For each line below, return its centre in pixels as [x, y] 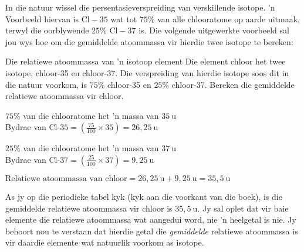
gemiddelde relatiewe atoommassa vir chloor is [89, 208]
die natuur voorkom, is [46, 84]
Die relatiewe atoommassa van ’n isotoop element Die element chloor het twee [146, 61]
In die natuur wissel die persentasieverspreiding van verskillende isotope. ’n [140, 7]
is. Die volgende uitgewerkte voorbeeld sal [214, 30]
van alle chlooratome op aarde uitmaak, [229, 18]
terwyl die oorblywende [47, 30]
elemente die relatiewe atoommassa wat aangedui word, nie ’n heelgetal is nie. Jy [151, 219]
